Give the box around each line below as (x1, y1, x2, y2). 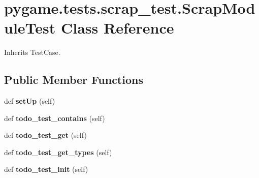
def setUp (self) (4, 96, 55, 106)
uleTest (4, 17, 56, 38)
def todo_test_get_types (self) (4, 146, 112, 157)
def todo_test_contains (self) (4, 112, 105, 123)
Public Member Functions (4, 72, 143, 87)
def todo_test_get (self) (4, 130, 87, 140)
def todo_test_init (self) (4, 164, 88, 174)
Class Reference (61, 17, 174, 38)
